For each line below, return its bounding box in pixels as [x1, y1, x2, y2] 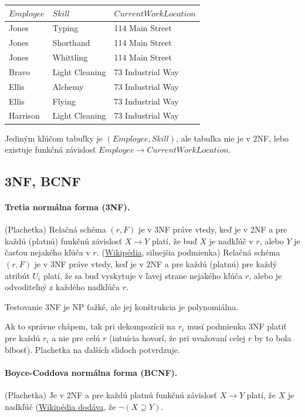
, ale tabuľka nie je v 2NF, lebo [176, 132, 289, 144]
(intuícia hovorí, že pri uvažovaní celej [109, 332, 246, 344]
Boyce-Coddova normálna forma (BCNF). [5, 366, 178, 378]
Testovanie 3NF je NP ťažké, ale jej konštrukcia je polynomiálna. [5, 300, 239, 312]
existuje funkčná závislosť [5, 143, 96, 156]
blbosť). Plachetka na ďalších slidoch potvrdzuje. [5, 343, 180, 355]
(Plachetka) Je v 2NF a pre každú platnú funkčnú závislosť [5, 389, 218, 401]
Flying [52, 95, 76, 107]
